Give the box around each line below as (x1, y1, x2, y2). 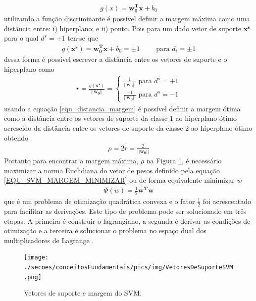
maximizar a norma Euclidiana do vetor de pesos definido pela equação (4, 165, 220, 175)
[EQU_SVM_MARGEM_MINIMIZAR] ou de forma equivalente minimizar (4, 175, 235, 185)
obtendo (4, 132, 29, 143)
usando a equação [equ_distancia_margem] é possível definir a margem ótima (4, 103, 241, 113)
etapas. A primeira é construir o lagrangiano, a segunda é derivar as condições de (4, 215, 251, 226)
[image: (24, 254, 49, 261)
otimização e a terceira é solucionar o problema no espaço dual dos (4, 225, 206, 236)
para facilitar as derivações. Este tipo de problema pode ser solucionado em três (4, 205, 247, 216)
